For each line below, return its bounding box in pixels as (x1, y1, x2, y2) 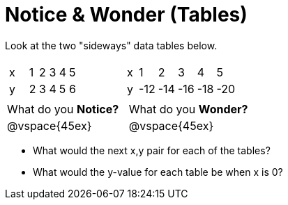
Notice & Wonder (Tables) (5, 3, 248, 26)
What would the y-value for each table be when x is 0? (33, 165, 283, 178)
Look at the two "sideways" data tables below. (5, 39, 218, 51)
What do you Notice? (7, 101, 119, 116)
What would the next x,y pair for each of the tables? (33, 144, 271, 156)
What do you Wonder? (128, 101, 248, 116)
